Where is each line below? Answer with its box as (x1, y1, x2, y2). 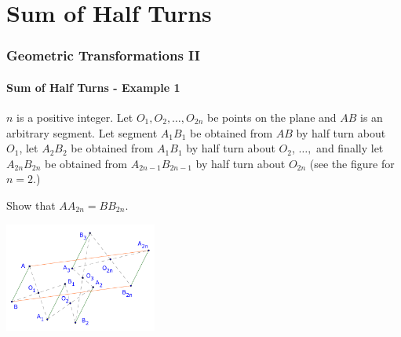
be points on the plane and (206, 109, 337, 126)
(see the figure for (309, 155, 395, 171)
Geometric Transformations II (6, 46, 200, 65)
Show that (6, 196, 56, 213)
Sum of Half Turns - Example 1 (6, 79, 180, 95)
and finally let (316, 140, 384, 156)
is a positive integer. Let (16, 109, 133, 126)
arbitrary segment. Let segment (6, 124, 158, 141)
